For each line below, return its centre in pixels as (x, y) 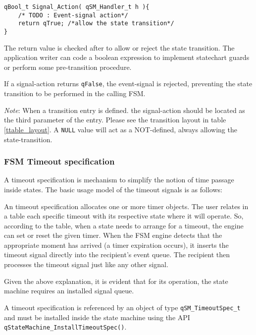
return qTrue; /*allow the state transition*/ (96, 24)
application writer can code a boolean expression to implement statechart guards (127, 57)
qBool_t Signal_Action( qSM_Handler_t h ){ (77, 7)
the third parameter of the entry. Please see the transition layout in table (115, 120)
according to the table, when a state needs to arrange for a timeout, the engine (124, 225)
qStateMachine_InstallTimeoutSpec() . (65, 327)
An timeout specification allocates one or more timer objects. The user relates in (126, 206)
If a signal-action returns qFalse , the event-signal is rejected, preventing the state (128, 84)
